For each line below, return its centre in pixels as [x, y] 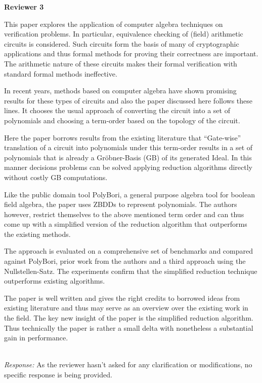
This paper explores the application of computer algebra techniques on [114, 24]
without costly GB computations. [56, 177]
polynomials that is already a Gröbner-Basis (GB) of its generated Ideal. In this [128, 157]
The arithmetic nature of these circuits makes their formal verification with [121, 63]
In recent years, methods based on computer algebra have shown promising [120, 91]
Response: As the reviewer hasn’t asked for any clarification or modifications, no [128, 364]
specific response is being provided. [58, 374]
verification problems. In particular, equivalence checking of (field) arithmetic [124, 34]
